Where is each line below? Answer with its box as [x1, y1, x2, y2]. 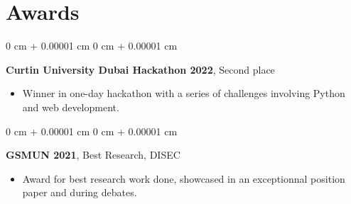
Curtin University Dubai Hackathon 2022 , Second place [6, 62, 275, 76]
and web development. [22, 99, 119, 114]
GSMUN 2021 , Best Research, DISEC [6, 147, 180, 162]
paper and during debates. [22, 185, 137, 200]
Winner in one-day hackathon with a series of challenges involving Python [22, 86, 345, 101]
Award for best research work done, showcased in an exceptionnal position [22, 171, 345, 186]
